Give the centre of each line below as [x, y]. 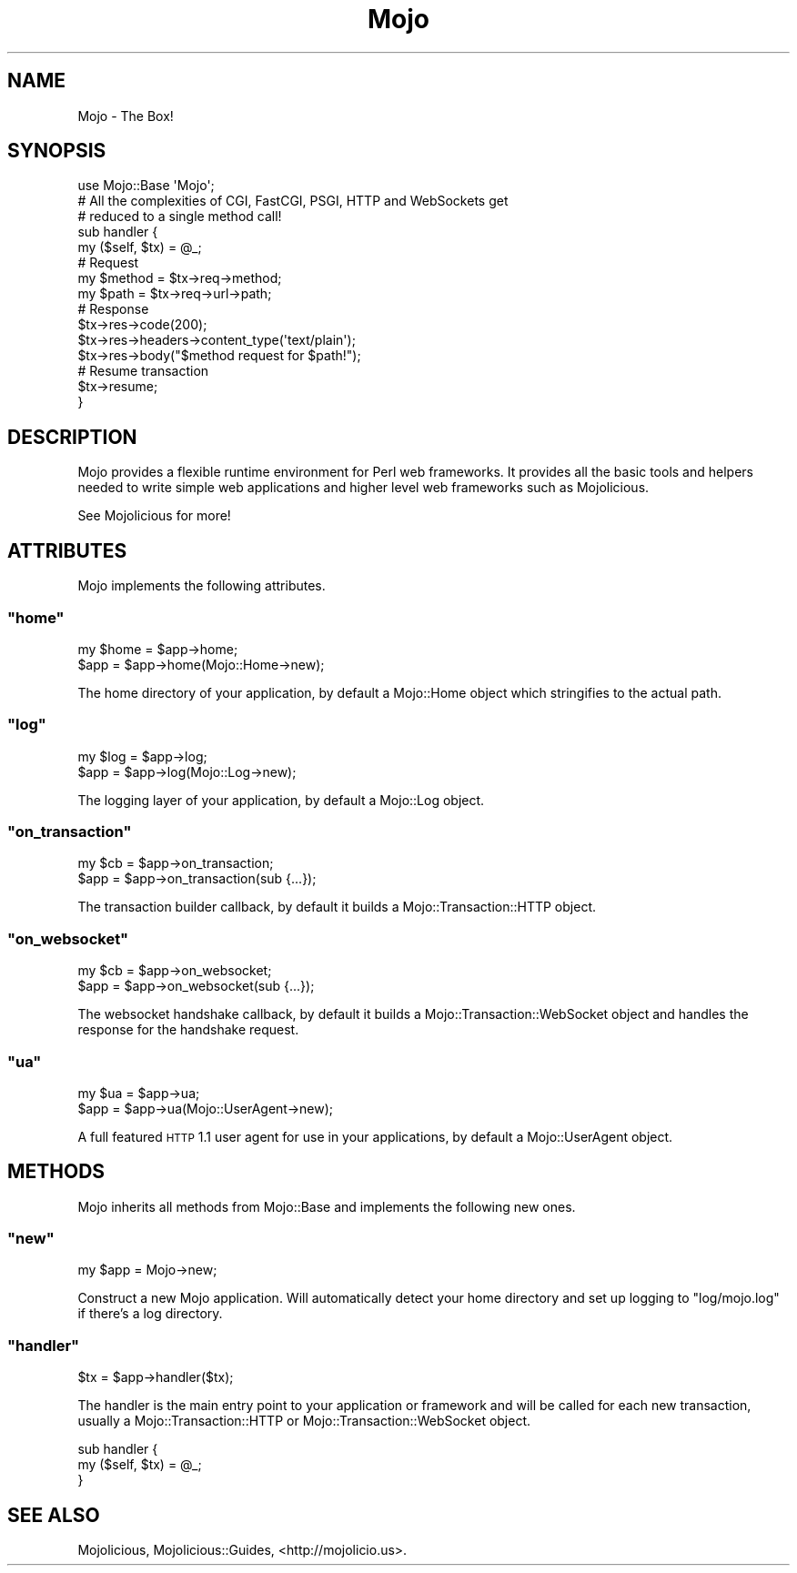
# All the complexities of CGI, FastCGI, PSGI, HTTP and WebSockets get [293, 201]
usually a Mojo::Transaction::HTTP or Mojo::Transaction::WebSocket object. [304, 1421]
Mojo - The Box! [126, 116]
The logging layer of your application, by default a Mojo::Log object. [281, 800]
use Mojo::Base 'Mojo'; [146, 186]
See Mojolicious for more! [154, 516]
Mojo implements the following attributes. [202, 586]
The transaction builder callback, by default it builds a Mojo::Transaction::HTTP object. [337, 907]
